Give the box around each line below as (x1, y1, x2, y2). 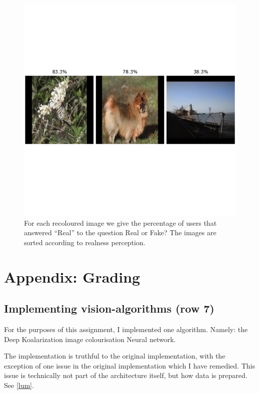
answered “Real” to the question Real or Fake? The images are (24, 227, 216, 238)
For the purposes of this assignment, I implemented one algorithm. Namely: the (4, 324, 248, 334)
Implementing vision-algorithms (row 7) (4, 301, 214, 316)
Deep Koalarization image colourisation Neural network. (4, 334, 176, 344)
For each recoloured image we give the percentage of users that (24, 217, 217, 228)
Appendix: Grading (4, 266, 140, 287)
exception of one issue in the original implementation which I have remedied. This (4, 360, 255, 371)
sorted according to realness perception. (24, 237, 145, 247)
